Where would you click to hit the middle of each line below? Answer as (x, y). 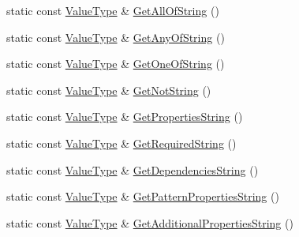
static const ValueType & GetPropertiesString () (125, 117)
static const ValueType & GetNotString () (109, 90)
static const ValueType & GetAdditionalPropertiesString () (150, 222)
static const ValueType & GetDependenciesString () (133, 169)
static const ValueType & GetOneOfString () (116, 64)
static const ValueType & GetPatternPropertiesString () (143, 196)
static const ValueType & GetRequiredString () (121, 143)
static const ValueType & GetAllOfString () (113, 10)
